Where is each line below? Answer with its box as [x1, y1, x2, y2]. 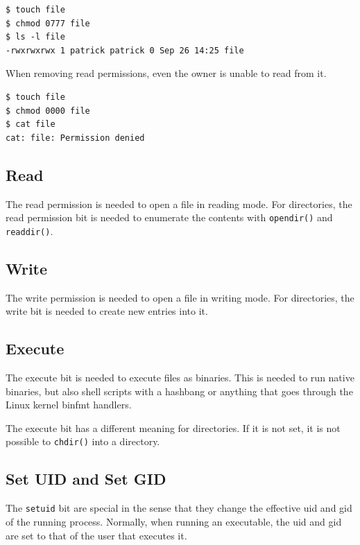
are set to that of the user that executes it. [6, 528, 187, 542]
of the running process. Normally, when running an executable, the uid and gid [6, 514, 342, 528]
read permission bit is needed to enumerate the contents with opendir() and [6, 210, 333, 225]
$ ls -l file [6, 32, 65, 42]
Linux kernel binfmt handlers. [6, 397, 132, 412]
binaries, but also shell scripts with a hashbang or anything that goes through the [6, 383, 353, 398]
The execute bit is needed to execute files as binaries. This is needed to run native [6, 370, 354, 385]
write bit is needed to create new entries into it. [6, 304, 208, 318]
